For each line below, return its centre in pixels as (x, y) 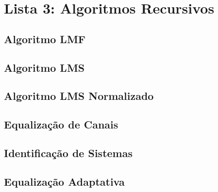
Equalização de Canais (61, 124)
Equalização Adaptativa (64, 181)
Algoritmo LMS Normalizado (79, 96)
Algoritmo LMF (45, 39)
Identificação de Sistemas (68, 152)
